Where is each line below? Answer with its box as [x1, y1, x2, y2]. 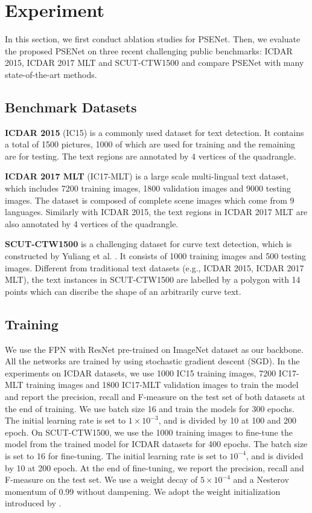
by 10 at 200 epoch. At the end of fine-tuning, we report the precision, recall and [5, 461, 304, 474]
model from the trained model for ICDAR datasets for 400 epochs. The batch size [5, 437, 308, 450]
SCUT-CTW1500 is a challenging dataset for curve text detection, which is [5, 237, 292, 250]
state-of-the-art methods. [5, 68, 97, 80]
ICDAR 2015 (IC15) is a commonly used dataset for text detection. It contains [5, 126, 304, 138]
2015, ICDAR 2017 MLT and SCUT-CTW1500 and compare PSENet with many [5, 56, 304, 69]
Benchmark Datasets [5, 97, 137, 116]
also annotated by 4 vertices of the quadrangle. [5, 217, 179, 230]
